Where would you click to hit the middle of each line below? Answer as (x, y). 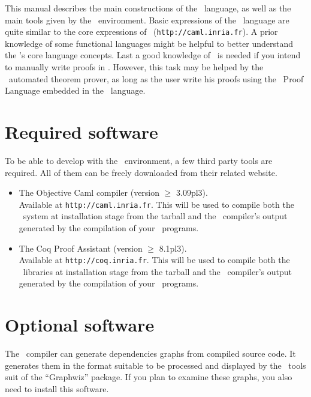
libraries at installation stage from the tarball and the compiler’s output (157, 271)
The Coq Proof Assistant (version (81, 248)
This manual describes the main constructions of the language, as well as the (148, 8)
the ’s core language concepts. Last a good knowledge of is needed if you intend (153, 55)
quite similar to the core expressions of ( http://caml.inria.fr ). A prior (141, 32)
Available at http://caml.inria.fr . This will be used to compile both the (156, 204)
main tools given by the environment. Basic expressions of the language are (147, 20)
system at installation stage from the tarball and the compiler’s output (155, 216)
